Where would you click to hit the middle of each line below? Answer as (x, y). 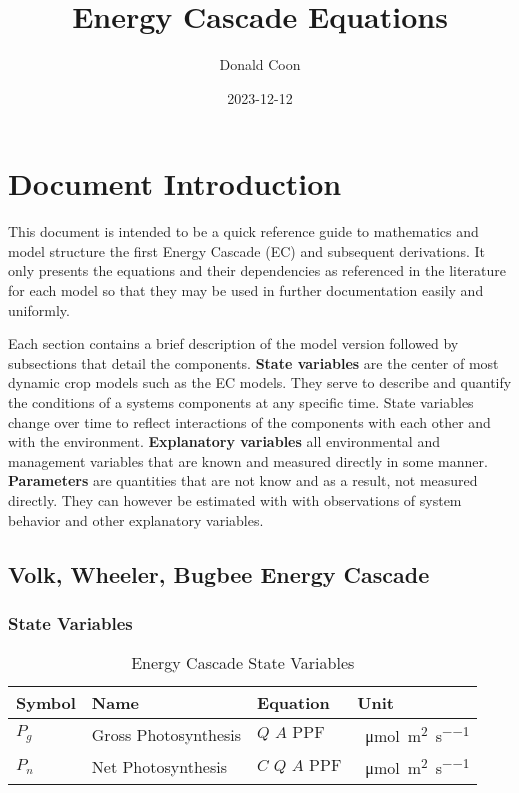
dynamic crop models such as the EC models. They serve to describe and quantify (260, 382)
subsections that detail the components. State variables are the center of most (253, 362)
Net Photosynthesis (159, 767)
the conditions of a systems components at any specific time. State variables (241, 402)
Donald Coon (260, 64)
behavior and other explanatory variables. (136, 519)
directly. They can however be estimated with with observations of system (235, 499)
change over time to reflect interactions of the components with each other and (249, 421)
